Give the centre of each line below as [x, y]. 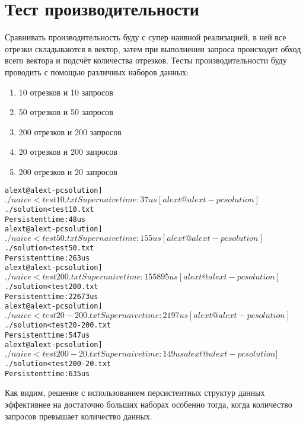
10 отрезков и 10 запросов [66, 92]
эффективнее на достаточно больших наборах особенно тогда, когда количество [149, 404]
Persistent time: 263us [47, 258]
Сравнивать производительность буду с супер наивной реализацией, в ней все [146, 37]
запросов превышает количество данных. [79, 416]
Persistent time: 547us [47, 335]
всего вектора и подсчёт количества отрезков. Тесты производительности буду [146, 60]
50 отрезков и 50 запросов [66, 112]
